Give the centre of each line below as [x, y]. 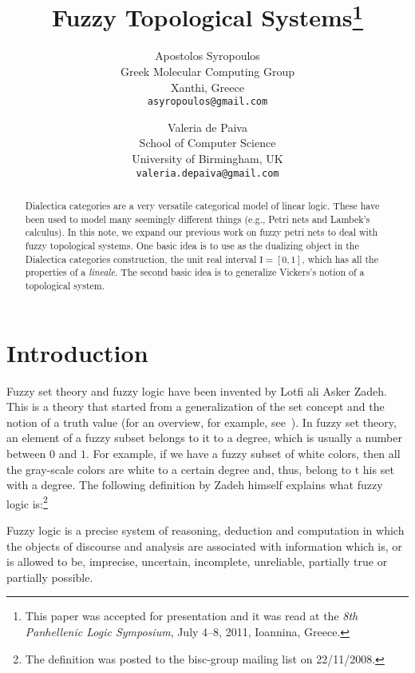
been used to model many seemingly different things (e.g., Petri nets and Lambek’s [198, 219]
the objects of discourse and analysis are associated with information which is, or [204, 546]
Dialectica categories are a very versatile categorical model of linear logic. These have [202, 206]
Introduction [77, 352]
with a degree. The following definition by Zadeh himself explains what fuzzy [195, 485]
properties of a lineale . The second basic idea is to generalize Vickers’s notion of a [195, 272]
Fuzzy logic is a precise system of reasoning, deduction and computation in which [206, 530]
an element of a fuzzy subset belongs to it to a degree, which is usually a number [204, 438]
